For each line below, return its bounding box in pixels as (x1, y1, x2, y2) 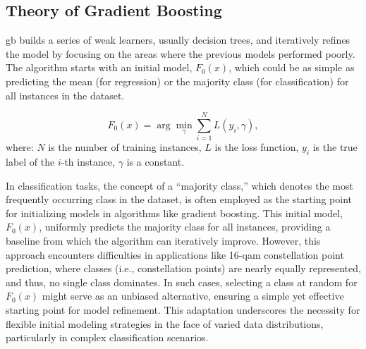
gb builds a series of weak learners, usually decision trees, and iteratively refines (6, 32, 350, 47)
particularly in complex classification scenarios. (6, 330, 209, 345)
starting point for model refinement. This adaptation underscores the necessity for (6, 302, 360, 317)
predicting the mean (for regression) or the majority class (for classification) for (6, 73, 349, 88)
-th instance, (61, 154, 116, 169)
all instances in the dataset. (6, 87, 125, 102)
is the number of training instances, (48, 140, 202, 154)
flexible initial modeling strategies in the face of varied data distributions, (6, 316, 324, 331)
